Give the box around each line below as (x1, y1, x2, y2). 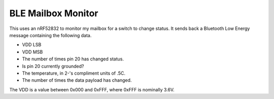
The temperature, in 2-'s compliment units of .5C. (22, 70, 126, 76)
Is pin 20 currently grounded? (22, 63, 84, 69)
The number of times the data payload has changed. (22, 77, 132, 83)
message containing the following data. (9, 32, 92, 38)
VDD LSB (22, 42, 42, 48)
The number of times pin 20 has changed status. (22, 56, 124, 62)
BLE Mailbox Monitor (9, 8, 98, 19)
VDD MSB (22, 49, 43, 55)
